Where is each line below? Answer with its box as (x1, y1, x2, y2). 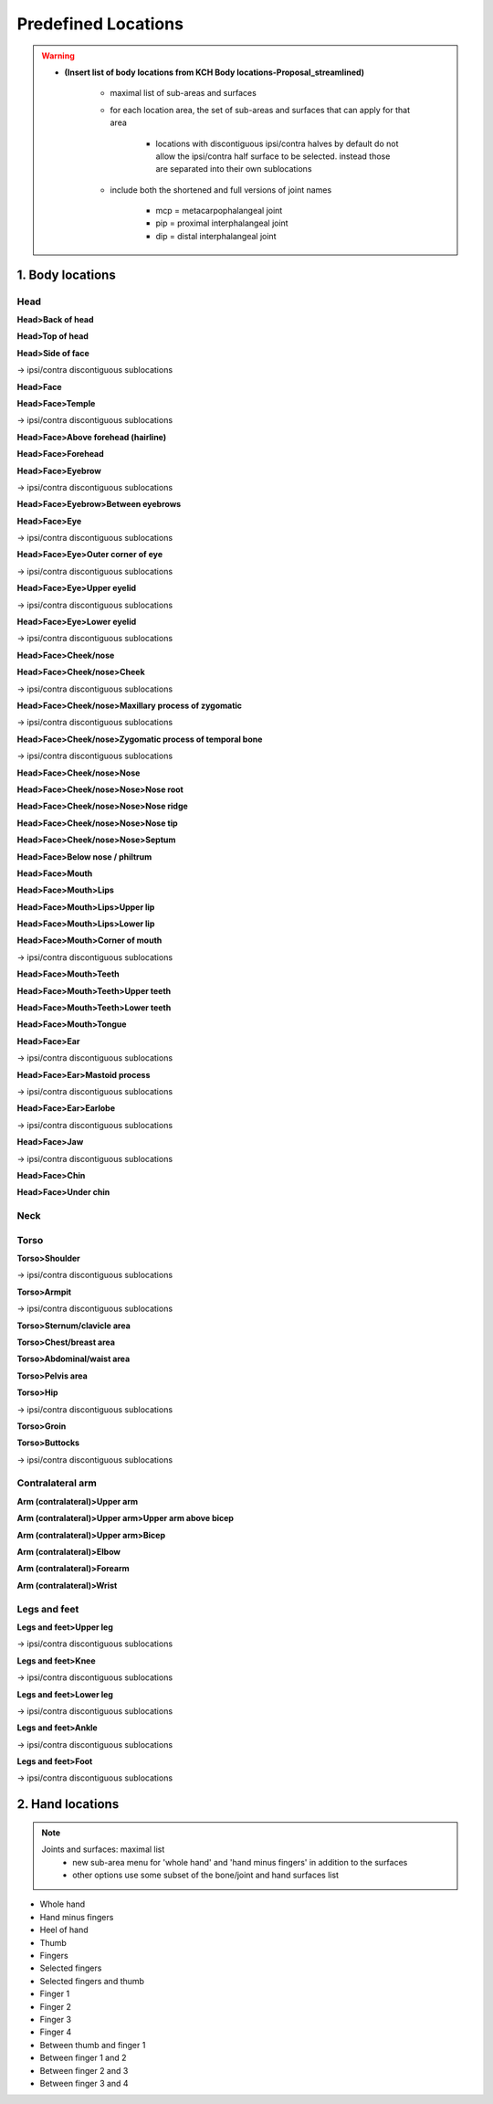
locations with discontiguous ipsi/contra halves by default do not (155, 138, 399, 149)
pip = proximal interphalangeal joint (155, 217, 288, 228)
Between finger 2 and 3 (39, 2065, 129, 2076)
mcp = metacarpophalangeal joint (155, 206, 283, 217)
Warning (41, 50, 75, 61)
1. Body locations (16, 267, 116, 282)
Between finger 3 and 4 (39, 2078, 129, 2088)
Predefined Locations (16, 14, 184, 34)
